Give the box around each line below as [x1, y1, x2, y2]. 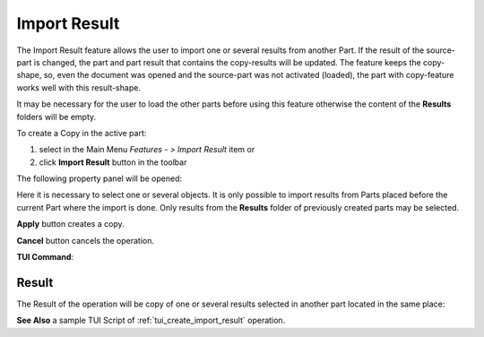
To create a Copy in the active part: [16, 127, 147, 138]
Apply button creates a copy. [16, 219, 125, 229]
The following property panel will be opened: [16, 173, 183, 184]
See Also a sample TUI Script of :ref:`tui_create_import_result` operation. [16, 315, 286, 326]
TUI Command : [16, 252, 74, 263]
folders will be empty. [16, 111, 97, 122]
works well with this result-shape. [16, 82, 141, 93]
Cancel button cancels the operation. [16, 235, 155, 246]
